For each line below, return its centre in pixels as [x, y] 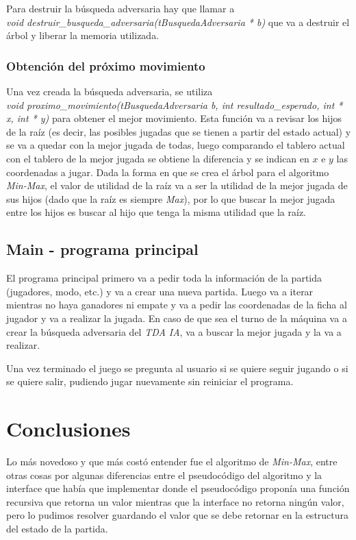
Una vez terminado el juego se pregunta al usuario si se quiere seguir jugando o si [177, 368]
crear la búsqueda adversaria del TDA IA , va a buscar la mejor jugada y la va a [174, 331]
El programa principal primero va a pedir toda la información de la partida [164, 278]
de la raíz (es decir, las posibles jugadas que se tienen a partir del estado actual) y [179, 131]
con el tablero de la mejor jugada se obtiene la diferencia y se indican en [158, 158]
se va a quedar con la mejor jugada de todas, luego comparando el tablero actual [176, 145]
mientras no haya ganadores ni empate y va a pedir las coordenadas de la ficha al [177, 305]
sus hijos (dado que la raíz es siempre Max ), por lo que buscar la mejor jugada [171, 198]
